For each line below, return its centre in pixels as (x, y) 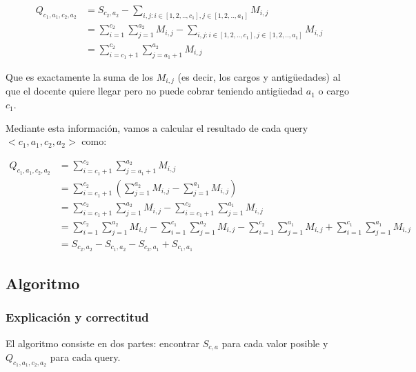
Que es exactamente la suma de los (80, 77)
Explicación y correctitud (77, 317)
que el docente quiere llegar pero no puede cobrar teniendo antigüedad (155, 91)
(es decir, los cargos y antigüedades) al (259, 77)
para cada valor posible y (275, 343)
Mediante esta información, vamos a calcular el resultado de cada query (157, 127)
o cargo (334, 91)
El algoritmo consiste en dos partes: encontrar (103, 343)
